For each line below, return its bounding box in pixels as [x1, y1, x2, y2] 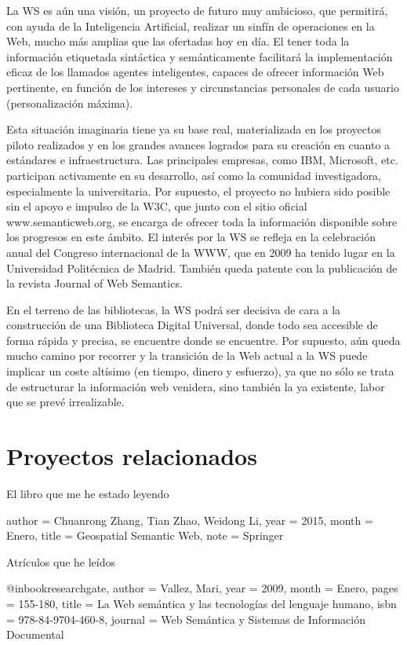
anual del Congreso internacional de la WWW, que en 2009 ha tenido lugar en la [6, 244, 395, 260]
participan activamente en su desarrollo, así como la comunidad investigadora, [6, 167, 382, 183]
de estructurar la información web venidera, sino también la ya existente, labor [6, 378, 385, 394]
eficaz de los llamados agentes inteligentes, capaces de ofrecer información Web [6, 64, 384, 80]
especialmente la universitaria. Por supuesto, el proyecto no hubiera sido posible [6, 182, 391, 199]
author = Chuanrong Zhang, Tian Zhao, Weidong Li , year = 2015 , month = [6, 511, 373, 528]
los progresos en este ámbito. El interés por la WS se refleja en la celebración [6, 229, 376, 245]
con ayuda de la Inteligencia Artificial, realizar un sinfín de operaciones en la [6, 17, 375, 34]
